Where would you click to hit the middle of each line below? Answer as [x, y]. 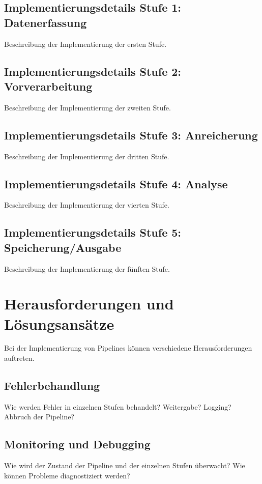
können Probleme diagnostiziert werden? [67, 475]
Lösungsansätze [59, 323]
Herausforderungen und [89, 304]
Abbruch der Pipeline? [39, 417]
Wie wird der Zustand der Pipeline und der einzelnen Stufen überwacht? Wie [125, 465]
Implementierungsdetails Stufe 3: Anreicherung [131, 135]
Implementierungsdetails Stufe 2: [93, 71]
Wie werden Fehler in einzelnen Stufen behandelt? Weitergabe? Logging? [118, 406]
